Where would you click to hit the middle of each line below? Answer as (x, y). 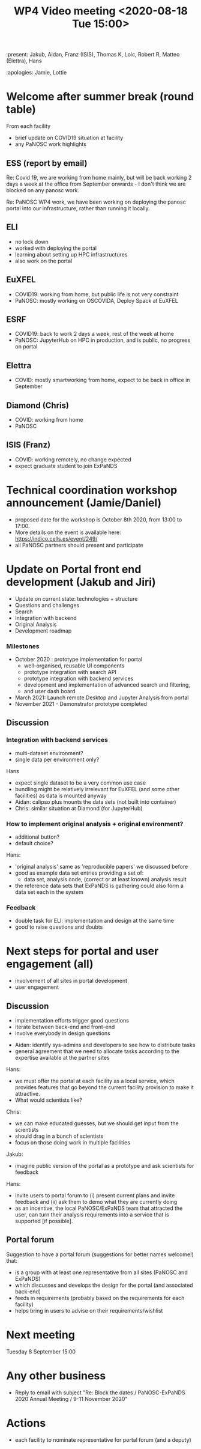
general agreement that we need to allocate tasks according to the (97, 1051)
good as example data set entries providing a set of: (79, 873)
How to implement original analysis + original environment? (95, 824)
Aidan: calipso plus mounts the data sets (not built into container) (95, 802)
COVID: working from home (49, 420)
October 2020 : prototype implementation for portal (79, 659)
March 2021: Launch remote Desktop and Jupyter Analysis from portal (102, 697)
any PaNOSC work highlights (51, 144)
